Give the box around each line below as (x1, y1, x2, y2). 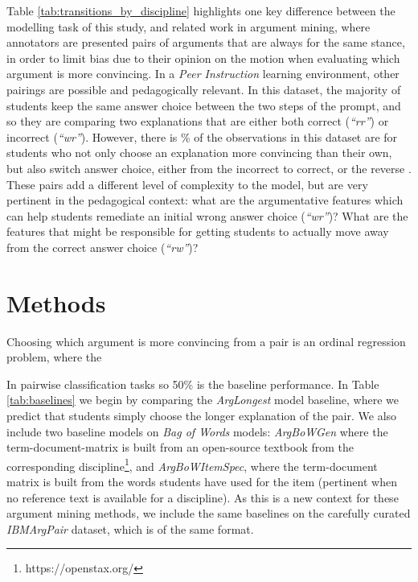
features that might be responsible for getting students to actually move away (6, 223, 389, 240)
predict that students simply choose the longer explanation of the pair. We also (6, 407, 397, 423)
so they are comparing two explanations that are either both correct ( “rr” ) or (6, 113, 389, 130)
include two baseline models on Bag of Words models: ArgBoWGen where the (6, 423, 388, 440)
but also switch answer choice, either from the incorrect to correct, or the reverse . (6, 159, 412, 176)
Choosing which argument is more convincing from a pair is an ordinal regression (6, 332, 406, 349)
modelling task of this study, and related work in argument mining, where (6, 18, 371, 35)
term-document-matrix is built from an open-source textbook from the (6, 439, 354, 456)
